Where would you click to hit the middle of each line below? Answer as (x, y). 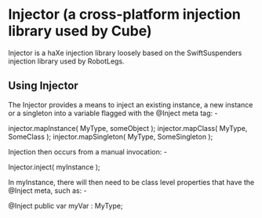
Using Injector (43, 86)
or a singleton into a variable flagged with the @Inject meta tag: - (113, 113)
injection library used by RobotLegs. (66, 61)
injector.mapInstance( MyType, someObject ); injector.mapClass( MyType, (128, 128)
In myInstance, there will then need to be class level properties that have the (131, 182)
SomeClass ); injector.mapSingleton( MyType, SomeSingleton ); (111, 136)
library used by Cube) (80, 31)
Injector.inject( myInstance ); (54, 167)
